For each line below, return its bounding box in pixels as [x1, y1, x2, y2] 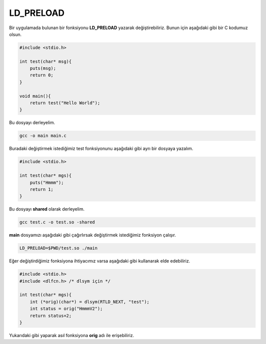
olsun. [9, 31, 22, 37]
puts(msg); [30, 66, 56, 71]
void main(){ [19, 93, 51, 99]
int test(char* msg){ [19, 58, 72, 64]
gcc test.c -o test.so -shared [19, 219, 96, 225]
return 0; [30, 72, 54, 78]
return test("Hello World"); [30, 100, 100, 106]
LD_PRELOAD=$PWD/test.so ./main [19, 245, 98, 251]
